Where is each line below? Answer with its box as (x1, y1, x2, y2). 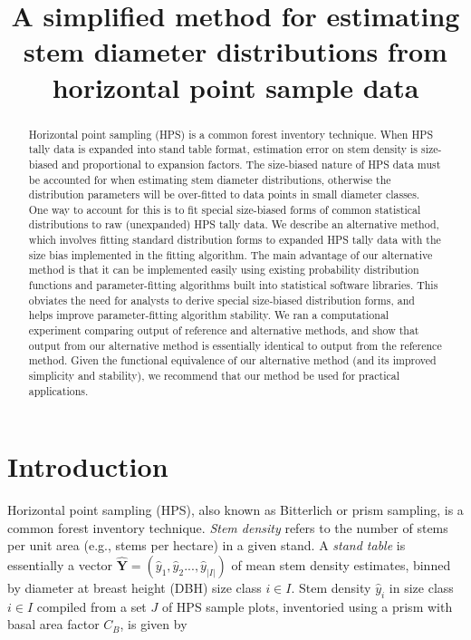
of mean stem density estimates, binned (231, 556, 451, 575)
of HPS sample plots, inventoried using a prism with (161, 596, 453, 616)
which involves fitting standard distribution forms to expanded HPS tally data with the (28, 232, 441, 247)
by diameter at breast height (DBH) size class (7, 578, 262, 597)
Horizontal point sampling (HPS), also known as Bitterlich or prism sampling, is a (7, 500, 464, 519)
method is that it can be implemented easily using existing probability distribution (28, 262, 419, 277)
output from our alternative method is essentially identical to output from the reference (28, 337, 442, 353)
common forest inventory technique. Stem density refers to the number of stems (7, 518, 448, 537)
